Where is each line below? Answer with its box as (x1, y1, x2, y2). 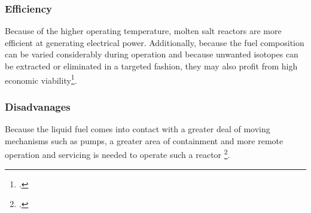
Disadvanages (5, 99, 71, 114)
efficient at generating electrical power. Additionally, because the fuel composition (5, 36, 304, 48)
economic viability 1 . (5, 72, 77, 86)
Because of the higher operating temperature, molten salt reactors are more (5, 25, 282, 37)
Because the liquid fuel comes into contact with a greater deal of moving (5, 123, 270, 135)
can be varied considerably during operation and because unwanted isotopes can (5, 48, 298, 60)
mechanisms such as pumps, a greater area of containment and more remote (5, 134, 283, 147)
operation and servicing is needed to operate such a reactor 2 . (5, 147, 230, 160)
